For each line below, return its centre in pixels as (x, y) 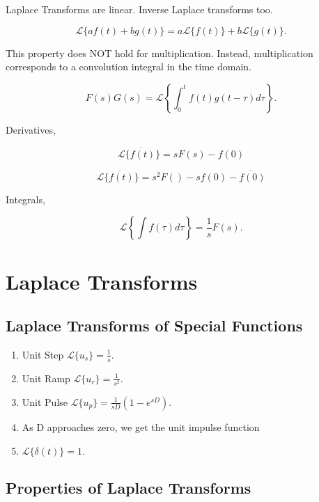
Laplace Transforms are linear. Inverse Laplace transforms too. (139, 9)
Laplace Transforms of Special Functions (154, 325)
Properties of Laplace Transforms (129, 487)
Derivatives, (31, 129)
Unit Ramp (46, 378)
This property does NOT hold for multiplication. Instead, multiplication (159, 53)
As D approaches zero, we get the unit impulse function (141, 426)
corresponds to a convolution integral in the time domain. (129, 66)
